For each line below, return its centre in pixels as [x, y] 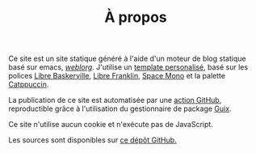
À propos [136, 17]
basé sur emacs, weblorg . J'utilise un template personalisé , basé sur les [128, 67]
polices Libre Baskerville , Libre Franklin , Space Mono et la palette [117, 76]
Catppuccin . [29, 84]
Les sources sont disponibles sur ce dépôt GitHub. [92, 140]
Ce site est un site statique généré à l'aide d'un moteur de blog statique [127, 59]
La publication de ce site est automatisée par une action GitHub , [115, 100]
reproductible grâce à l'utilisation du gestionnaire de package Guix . [120, 108]
